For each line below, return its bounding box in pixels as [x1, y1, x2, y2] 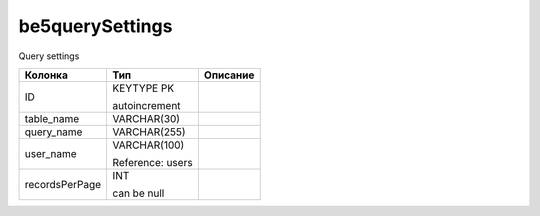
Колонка [24, 68, 69, 82]
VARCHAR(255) [112, 125, 186, 139]
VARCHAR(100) [112, 138, 185, 152]
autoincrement [112, 98, 181, 112]
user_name [24, 146, 77, 160]
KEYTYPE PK [112, 81, 175, 95]
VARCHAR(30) [112, 111, 180, 125]
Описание [203, 68, 255, 82]
